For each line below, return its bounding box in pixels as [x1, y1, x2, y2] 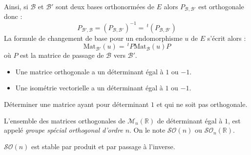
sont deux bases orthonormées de [56, 1, 154, 11]
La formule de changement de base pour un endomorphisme [4, 33, 183, 43]
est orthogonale [198, 1, 244, 11]
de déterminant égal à [157, 115, 223, 125]
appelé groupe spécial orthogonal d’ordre [4, 125, 123, 135]
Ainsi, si [4, 1, 28, 11]
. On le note [129, 125, 166, 135]
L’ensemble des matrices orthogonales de [4, 115, 125, 125]
